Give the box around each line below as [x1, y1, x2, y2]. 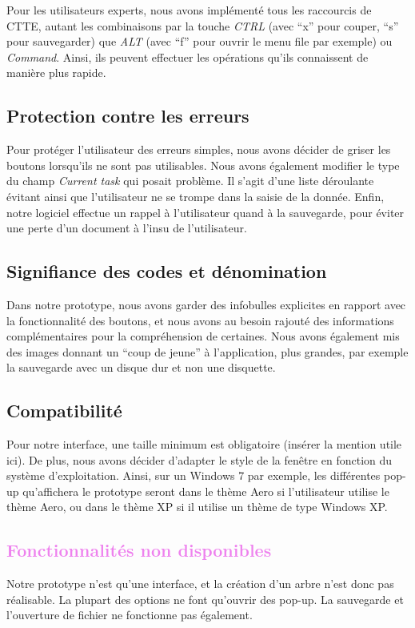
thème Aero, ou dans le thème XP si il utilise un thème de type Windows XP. [6, 498, 388, 515]
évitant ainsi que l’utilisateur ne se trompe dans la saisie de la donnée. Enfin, [6, 187, 385, 204]
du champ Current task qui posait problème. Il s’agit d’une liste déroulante [6, 172, 374, 189]
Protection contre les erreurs [6, 103, 249, 128]
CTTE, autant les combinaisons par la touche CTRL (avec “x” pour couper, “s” [6, 17, 399, 34]
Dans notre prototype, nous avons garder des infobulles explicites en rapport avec [6, 296, 406, 312]
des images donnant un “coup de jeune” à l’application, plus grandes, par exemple [6, 343, 409, 360]
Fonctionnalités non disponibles [6, 537, 272, 562]
